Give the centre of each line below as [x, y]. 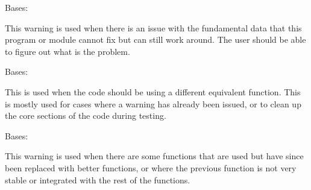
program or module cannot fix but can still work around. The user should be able [155, 40]
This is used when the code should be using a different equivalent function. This [153, 91]
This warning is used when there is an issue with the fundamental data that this [153, 27]
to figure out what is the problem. [68, 51]
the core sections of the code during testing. [86, 116]
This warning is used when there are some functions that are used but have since [154, 156]
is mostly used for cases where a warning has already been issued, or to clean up [153, 103]
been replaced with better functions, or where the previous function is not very [151, 167]
